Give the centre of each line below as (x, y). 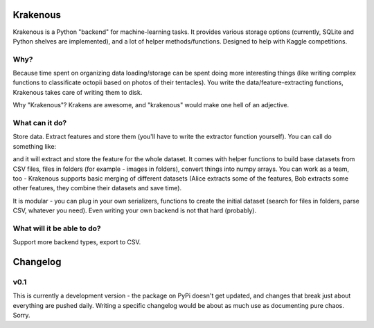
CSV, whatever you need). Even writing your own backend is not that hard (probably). (134, 210)
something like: (35, 146)
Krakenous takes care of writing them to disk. (78, 92)
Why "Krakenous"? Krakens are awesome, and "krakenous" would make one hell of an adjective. (151, 105)
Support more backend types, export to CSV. (77, 242)
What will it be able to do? (57, 228)
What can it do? (40, 122)
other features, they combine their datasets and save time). (97, 188)
